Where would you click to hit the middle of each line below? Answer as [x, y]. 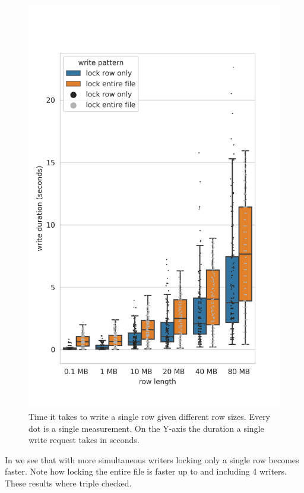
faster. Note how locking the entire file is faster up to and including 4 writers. [146, 471]
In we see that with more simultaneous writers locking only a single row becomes [152, 459]
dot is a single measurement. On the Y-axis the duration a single [146, 428]
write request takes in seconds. [84, 440]
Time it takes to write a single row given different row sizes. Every [150, 416]
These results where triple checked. [68, 483]
